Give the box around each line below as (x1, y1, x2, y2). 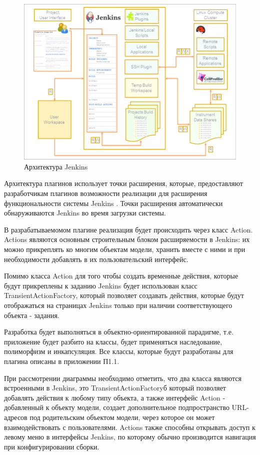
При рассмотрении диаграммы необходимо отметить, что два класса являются (4, 372, 242, 383)
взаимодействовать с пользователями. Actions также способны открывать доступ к (4, 421, 255, 432)
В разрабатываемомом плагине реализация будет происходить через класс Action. (4, 224, 253, 234)
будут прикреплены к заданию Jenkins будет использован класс (4, 280, 197, 290)
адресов (4, 411, 27, 422)
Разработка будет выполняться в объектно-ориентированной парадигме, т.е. (4, 326, 233, 337)
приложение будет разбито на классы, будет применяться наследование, (4, 336, 222, 346)
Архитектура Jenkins (24, 161, 88, 171)
